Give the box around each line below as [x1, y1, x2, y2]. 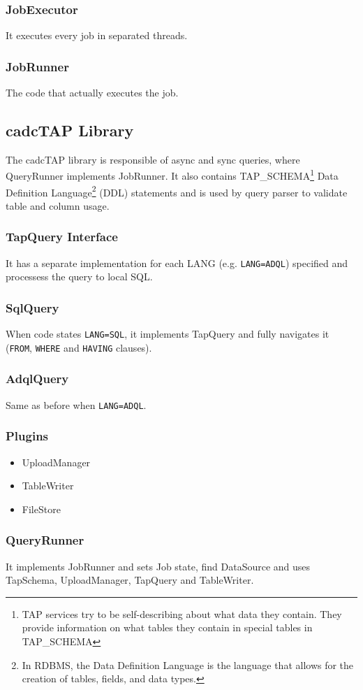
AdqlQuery [6, 370, 69, 387]
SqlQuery [6, 299, 59, 316]
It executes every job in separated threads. [6, 28, 188, 43]
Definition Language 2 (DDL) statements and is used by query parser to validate [6, 182, 348, 199]
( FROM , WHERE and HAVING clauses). [6, 340, 152, 354]
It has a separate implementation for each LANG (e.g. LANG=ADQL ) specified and [6, 255, 348, 270]
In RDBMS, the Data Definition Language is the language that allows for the [22, 657, 354, 672]
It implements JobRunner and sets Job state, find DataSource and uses [6, 559, 311, 573]
